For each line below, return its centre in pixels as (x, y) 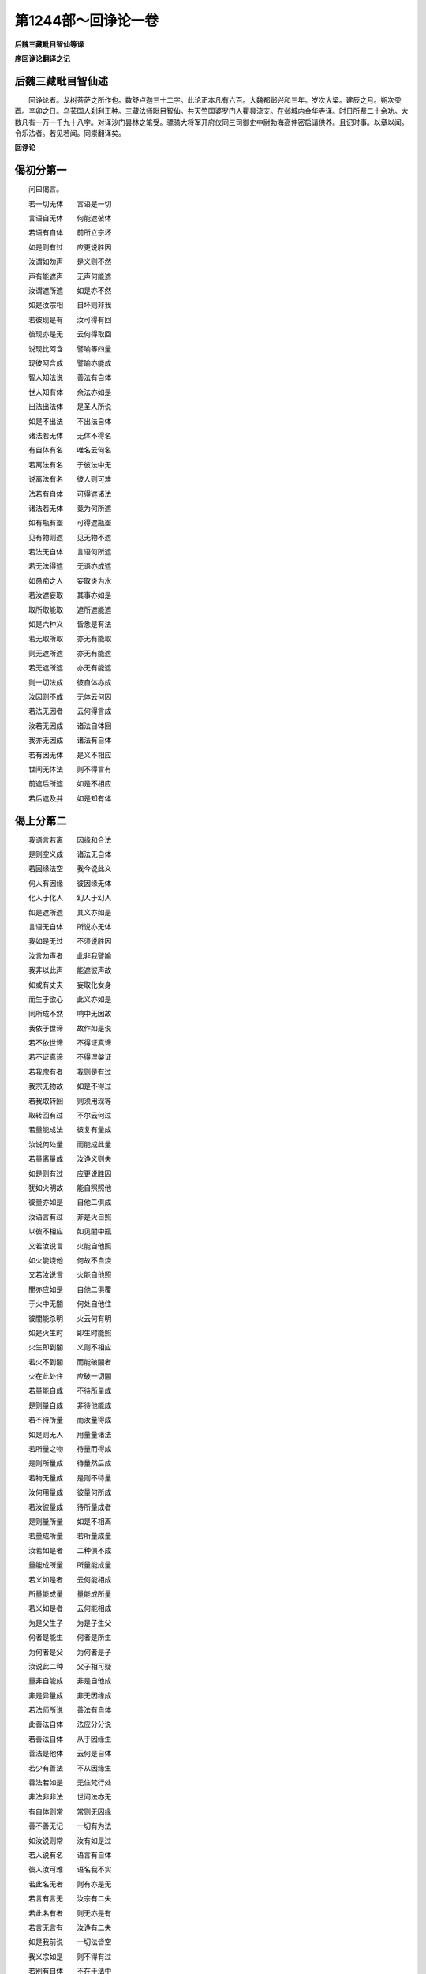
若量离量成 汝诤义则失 (70, 1159)
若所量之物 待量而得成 (70, 1449)
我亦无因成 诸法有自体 (70, 740)
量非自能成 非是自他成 (70, 1681)
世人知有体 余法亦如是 (70, 392)
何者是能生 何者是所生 (70, 1638)
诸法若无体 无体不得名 (70, 435)
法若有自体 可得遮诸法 (70, 493)
